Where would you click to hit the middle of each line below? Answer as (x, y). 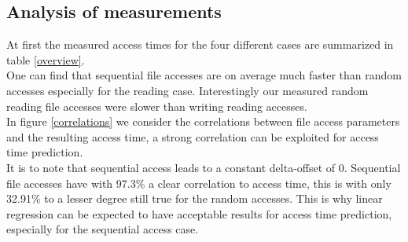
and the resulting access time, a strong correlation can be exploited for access (193, 136)
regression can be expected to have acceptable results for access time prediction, (199, 213)
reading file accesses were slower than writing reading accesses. (157, 106)
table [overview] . (46, 59)
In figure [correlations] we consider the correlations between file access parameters (203, 121)
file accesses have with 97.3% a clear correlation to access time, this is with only (199, 183)
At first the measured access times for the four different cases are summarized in (200, 44)
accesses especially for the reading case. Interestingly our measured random (187, 90)
